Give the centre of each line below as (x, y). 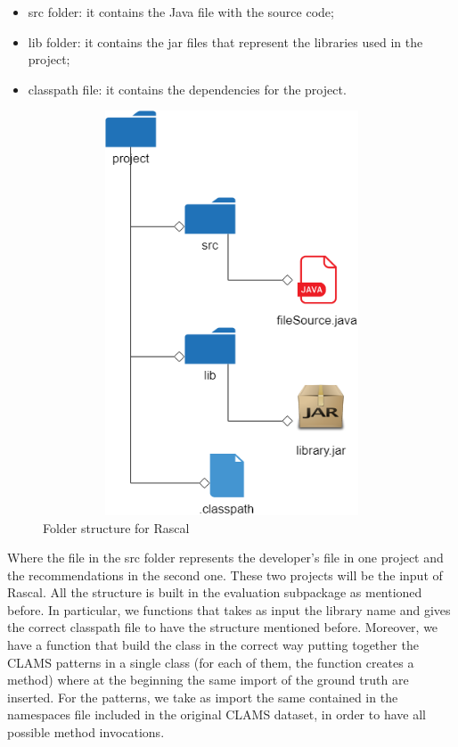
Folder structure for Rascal (116, 527)
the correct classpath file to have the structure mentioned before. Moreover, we (223, 627)
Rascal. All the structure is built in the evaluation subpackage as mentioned (215, 592)
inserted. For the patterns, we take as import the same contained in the (203, 697)
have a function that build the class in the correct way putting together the (213, 645)
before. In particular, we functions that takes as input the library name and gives (229, 609)
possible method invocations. (86, 732)
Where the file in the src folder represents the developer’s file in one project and (225, 558)
